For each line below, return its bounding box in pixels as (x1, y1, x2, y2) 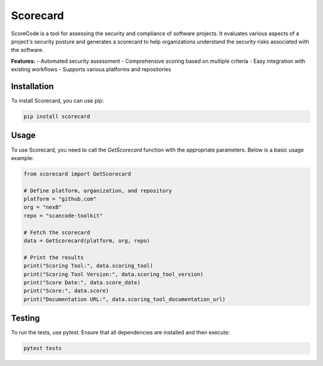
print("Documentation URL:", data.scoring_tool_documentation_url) (23, 296, 226, 303)
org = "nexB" (23, 204, 62, 211)
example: (11, 154, 34, 161)
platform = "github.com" (23, 196, 97, 202)
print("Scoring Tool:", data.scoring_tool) (23, 263, 154, 269)
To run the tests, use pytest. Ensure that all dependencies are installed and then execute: (11, 329, 230, 336)
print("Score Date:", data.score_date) (23, 279, 141, 286)
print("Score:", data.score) (23, 287, 109, 294)
